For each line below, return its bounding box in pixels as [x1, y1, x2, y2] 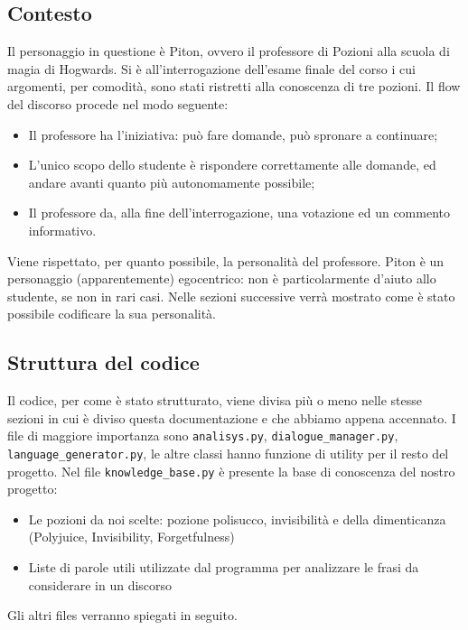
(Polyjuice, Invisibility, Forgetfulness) [28, 527, 235, 546]
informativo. [28, 220, 97, 239]
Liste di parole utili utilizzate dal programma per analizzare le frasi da [28, 558, 419, 577]
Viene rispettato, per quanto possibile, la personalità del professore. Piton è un [7, 251, 445, 270]
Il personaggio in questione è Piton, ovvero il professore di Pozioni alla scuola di [7, 42, 450, 60]
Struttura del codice [7, 348, 200, 376]
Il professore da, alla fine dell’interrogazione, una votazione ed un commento [28, 203, 450, 222]
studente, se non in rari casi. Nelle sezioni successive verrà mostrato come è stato [7, 286, 455, 305]
